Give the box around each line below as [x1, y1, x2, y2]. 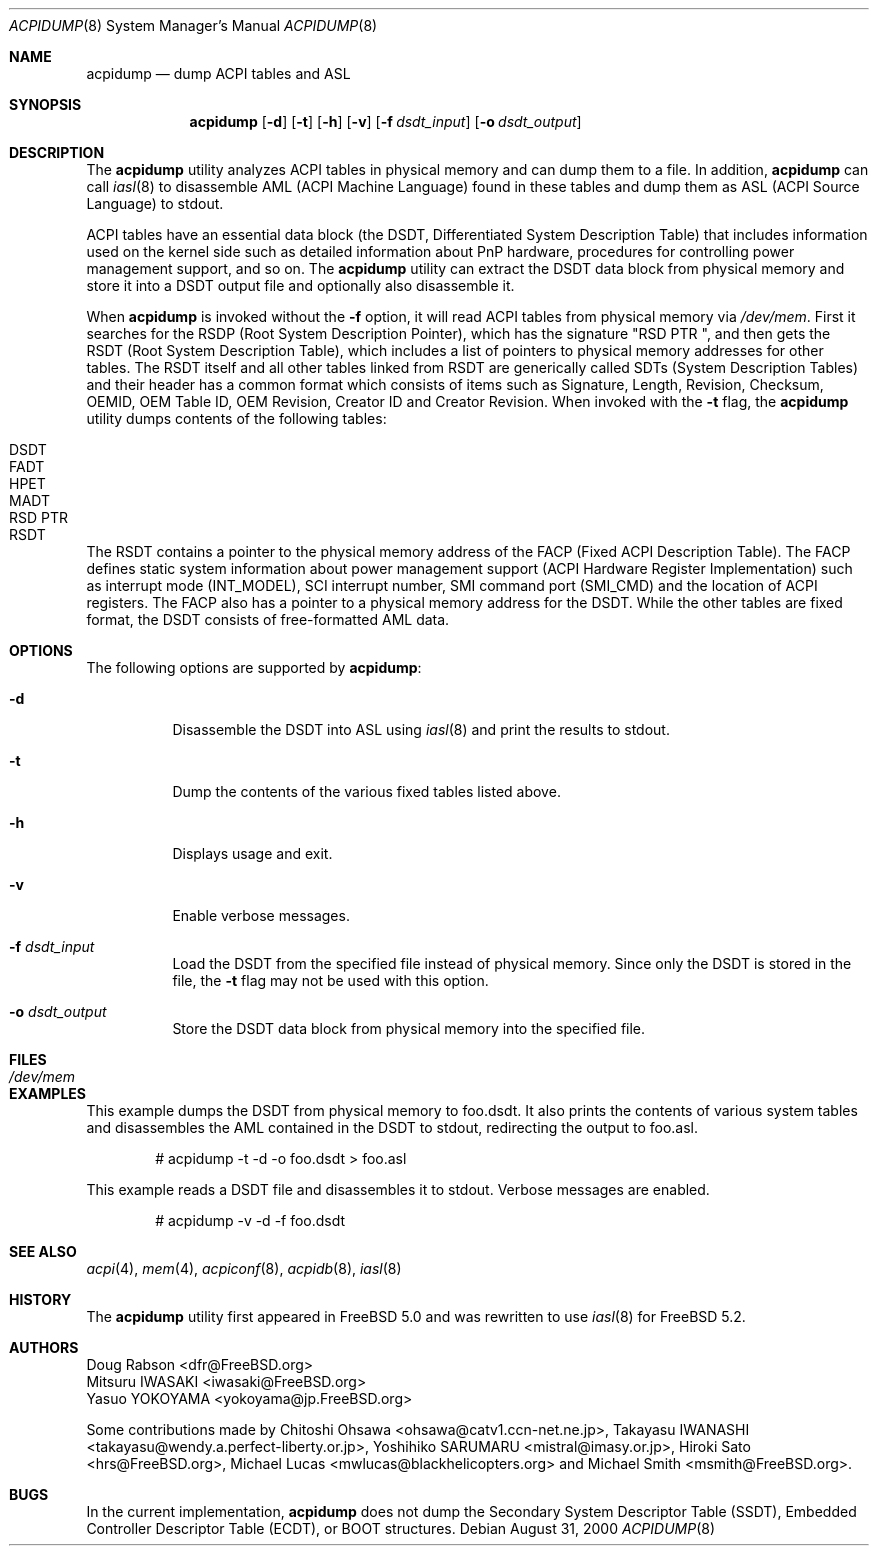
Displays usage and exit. [172, 845, 333, 862]
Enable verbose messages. [172, 907, 350, 924]
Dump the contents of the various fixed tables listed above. [172, 783, 561, 800]
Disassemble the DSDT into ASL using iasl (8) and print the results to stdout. [172, 721, 670, 738]
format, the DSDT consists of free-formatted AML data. [86, 611, 450, 628]
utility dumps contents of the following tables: [86, 410, 387, 427]
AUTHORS [9, 1339, 79, 1356]
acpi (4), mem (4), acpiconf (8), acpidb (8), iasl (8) [86, 1260, 402, 1277]
